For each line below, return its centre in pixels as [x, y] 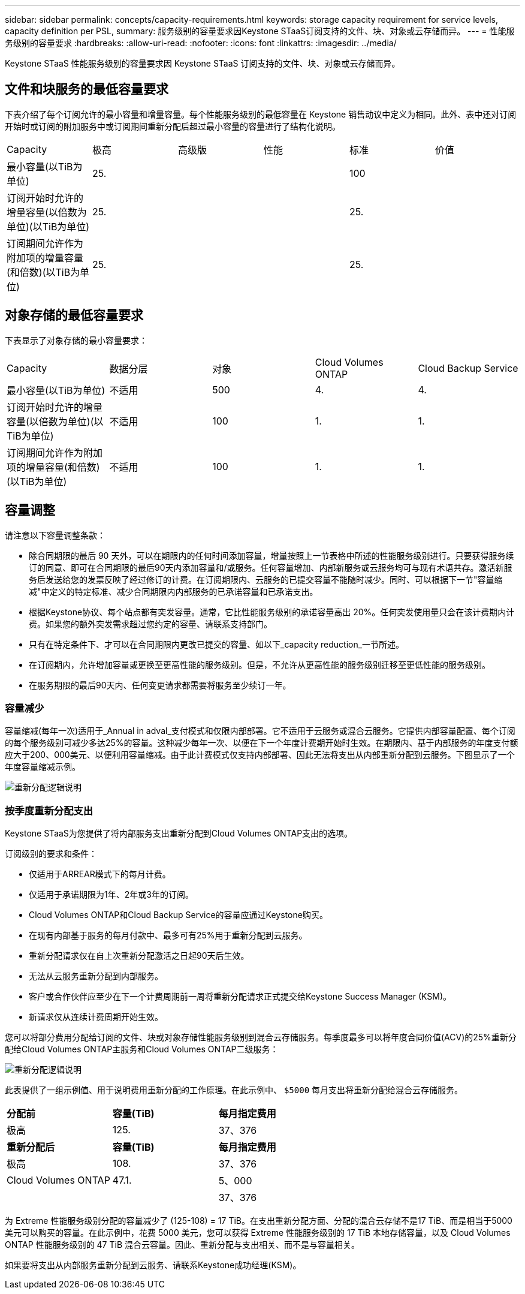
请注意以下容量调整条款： [55, 535]
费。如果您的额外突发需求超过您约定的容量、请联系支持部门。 [150, 624]
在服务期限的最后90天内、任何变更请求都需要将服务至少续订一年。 [160, 685]
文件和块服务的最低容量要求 [87, 89]
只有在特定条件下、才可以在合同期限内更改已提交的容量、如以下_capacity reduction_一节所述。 [217, 644]
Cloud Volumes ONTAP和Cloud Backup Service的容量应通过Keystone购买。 [178, 915]
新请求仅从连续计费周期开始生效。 [96, 1017]
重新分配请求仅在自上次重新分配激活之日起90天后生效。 [139, 956]
